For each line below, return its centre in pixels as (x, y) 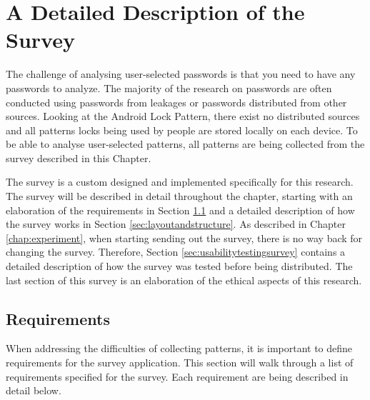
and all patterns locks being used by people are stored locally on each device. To (182, 130)
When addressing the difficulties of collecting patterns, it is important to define (179, 348)
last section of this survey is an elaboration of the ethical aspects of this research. (184, 280)
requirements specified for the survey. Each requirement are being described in (177, 376)
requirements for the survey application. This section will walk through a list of (180, 362)
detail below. (34, 390)
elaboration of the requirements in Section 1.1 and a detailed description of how (180, 210)
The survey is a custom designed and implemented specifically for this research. (180, 182)
